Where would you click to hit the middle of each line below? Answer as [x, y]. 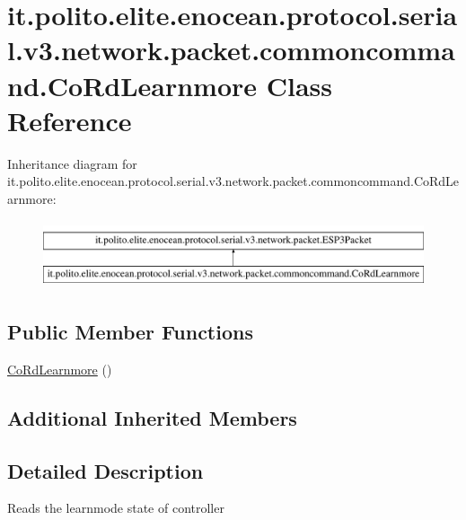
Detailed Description [106, 470]
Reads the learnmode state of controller [116, 508]
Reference [70, 120]
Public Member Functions [130, 332]
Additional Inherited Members [152, 417]
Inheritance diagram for [72, 163]
